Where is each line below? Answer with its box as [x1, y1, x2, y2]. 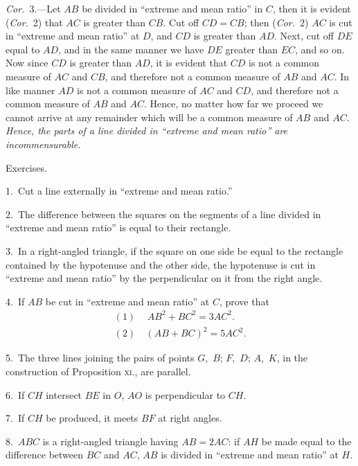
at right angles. [158, 411, 222, 425]
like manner [6, 82, 55, 97]
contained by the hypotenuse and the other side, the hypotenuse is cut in [6, 257, 316, 271]
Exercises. [6, 160, 47, 174]
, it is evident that [150, 55, 228, 70]
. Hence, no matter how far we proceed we [144, 96, 323, 111]
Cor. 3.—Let [6, 1, 61, 15]
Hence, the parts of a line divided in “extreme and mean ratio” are [6, 123, 288, 138]
